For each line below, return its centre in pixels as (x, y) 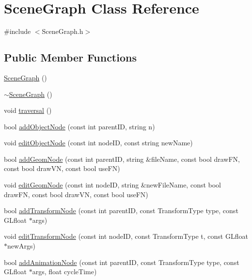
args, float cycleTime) (64, 272)
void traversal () (28, 110)
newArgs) (22, 246)
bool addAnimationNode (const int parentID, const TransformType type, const (122, 262)
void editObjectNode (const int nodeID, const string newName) (98, 143)
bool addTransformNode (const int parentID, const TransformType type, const (121, 210)
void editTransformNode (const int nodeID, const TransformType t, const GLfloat (126, 236)
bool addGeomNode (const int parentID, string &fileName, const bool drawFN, (122, 159)
